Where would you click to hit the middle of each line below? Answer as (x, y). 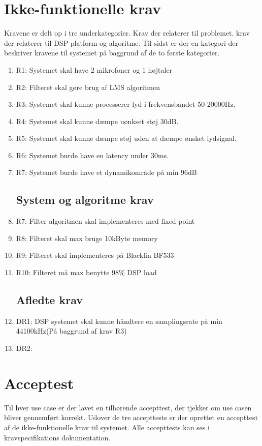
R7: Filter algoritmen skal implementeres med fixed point (105, 221)
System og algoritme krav (85, 200)
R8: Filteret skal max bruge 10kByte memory (87, 238)
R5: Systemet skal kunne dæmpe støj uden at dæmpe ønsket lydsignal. (126, 138)
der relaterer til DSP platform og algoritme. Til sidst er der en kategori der (121, 42)
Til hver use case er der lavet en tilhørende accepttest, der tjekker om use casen (128, 407)
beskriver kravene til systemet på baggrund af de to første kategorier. (112, 53)
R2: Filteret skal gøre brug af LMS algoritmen (88, 87)
